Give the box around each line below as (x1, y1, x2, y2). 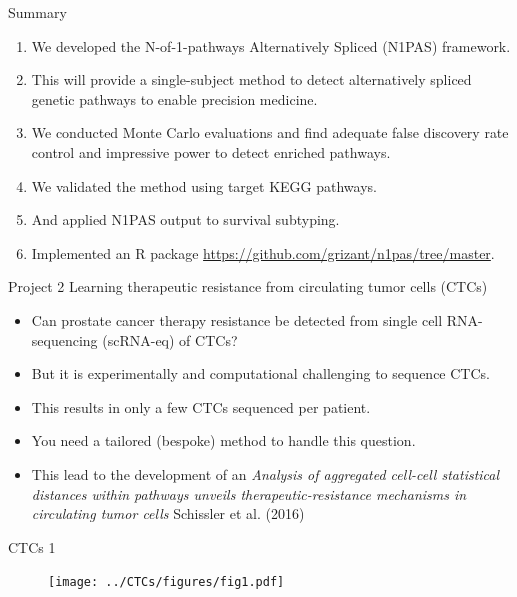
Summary (8, 2, 67, 22)
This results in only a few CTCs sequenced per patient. (31, 396, 371, 417)
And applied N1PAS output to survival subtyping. (31, 209, 340, 230)
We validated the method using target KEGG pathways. (31, 175, 377, 196)
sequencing (31, 329, 98, 350)
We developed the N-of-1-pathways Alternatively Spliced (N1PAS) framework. (31, 35, 511, 56)
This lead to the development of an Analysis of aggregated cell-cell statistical (31, 463, 500, 484)
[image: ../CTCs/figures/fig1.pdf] (48, 575, 285, 590)
